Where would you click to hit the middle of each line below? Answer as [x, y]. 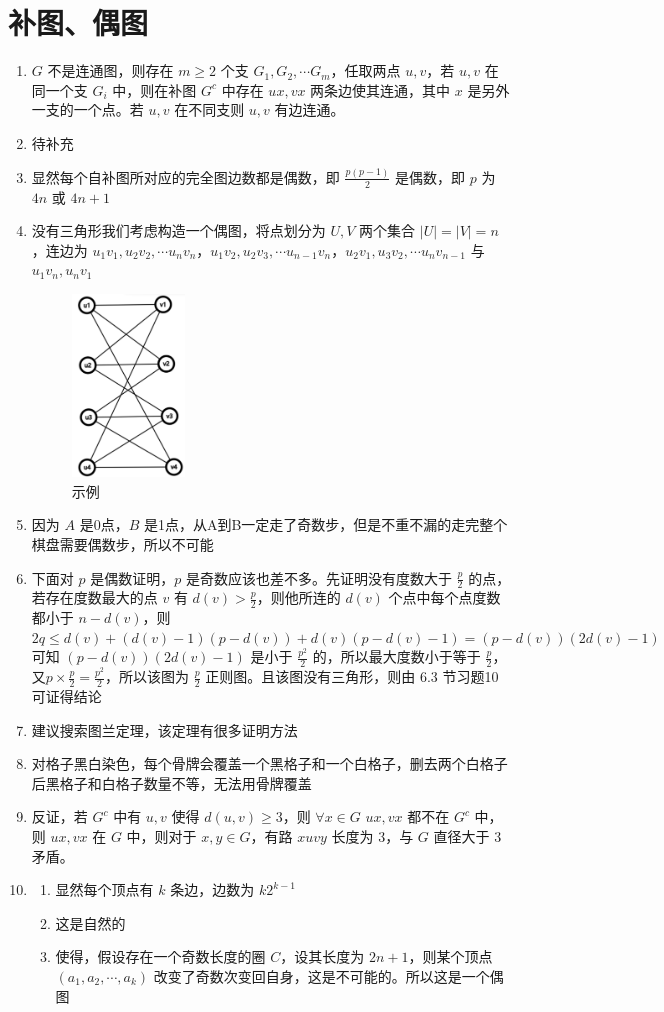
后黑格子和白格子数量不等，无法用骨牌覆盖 [171, 782]
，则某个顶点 [450, 956]
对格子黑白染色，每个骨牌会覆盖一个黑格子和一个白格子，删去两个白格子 [269, 763]
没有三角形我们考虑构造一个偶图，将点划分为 [178, 230]
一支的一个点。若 [87, 109]
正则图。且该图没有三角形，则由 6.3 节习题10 [352, 676]
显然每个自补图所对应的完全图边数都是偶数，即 [185, 176]
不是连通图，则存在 [110, 70]
